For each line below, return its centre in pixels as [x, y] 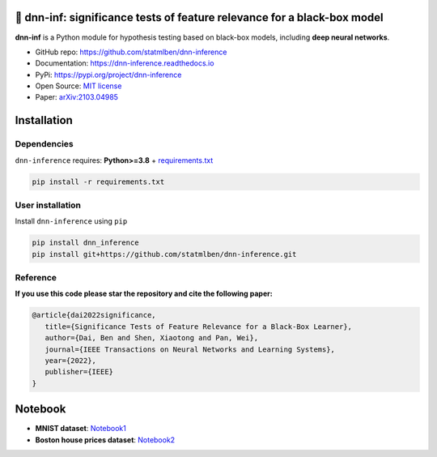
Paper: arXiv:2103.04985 [77, 97]
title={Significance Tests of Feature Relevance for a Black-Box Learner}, [198, 327]
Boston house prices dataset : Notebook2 [105, 440]
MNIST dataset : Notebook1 [81, 429]
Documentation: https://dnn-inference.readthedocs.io [125, 63]
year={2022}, [71, 361]
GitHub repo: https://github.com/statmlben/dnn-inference [131, 52]
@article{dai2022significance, [94, 315]
